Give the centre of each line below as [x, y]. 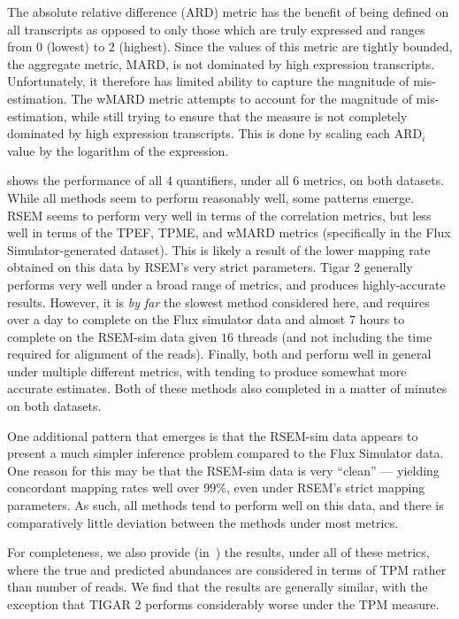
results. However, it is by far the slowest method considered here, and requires [218, 302]
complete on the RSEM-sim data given [112, 336]
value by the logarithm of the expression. [118, 150]
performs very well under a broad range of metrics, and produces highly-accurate [226, 284]
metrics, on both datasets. [374, 180]
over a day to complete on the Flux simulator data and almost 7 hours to [206, 319]
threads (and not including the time [335, 336]
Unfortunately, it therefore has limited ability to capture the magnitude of [208, 81]
